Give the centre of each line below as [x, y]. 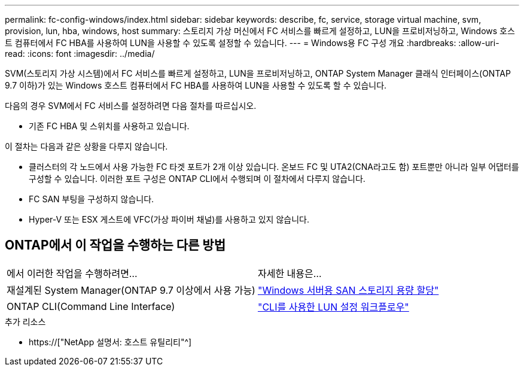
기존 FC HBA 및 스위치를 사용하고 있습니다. [109, 126]
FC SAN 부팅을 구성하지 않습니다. [92, 199]
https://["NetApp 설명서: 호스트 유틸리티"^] [110, 342]
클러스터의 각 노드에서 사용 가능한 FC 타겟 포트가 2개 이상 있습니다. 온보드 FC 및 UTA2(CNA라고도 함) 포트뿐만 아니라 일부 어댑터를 [274, 167]
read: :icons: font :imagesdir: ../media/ [80, 54]
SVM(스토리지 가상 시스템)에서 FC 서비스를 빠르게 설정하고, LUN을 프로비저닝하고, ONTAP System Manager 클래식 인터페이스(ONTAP [258, 73]
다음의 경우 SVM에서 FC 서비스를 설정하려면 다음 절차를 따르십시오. [131, 106]
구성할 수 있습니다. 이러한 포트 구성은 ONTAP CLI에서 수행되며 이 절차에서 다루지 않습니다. [197, 179]
